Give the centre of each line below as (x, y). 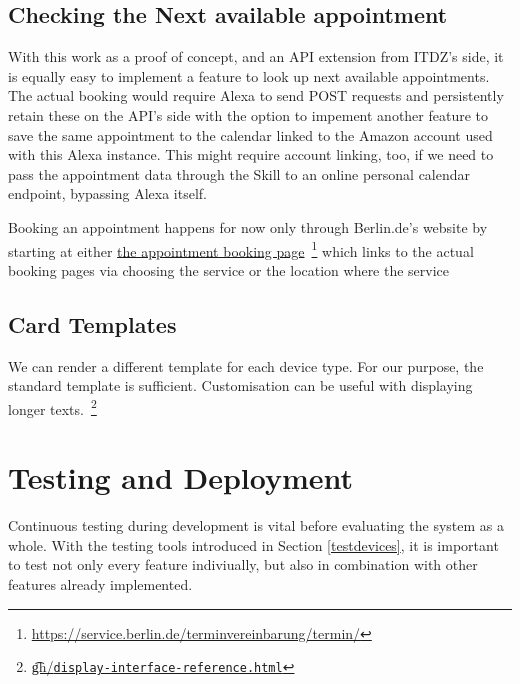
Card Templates (92, 323)
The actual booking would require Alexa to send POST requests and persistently (256, 95)
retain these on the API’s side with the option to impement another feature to (248, 114)
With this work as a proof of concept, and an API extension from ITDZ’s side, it (256, 56)
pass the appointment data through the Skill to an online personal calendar (239, 173)
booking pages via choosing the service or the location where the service (229, 269)
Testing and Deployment (181, 477)
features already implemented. (100, 583)
